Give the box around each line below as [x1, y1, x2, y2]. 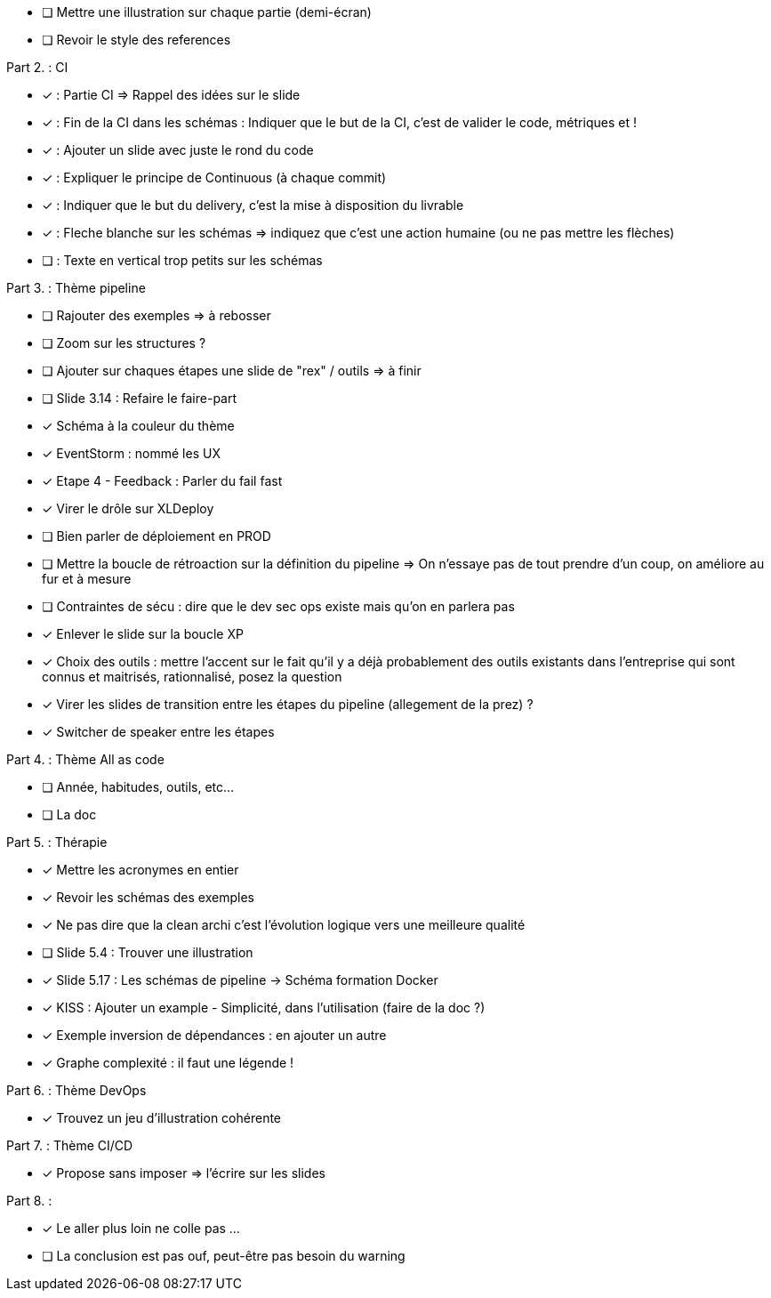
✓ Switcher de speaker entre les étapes [42, 724, 275, 739]
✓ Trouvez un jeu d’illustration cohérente [42, 1110, 282, 1125]
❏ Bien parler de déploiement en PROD [42, 528, 271, 544]
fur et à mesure [42, 571, 132, 586]
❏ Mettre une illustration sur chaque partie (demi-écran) [42, 4, 372, 20]
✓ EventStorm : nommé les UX [42, 446, 221, 461]
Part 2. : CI [6, 60, 68, 75]
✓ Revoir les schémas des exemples [42, 890, 254, 905]
